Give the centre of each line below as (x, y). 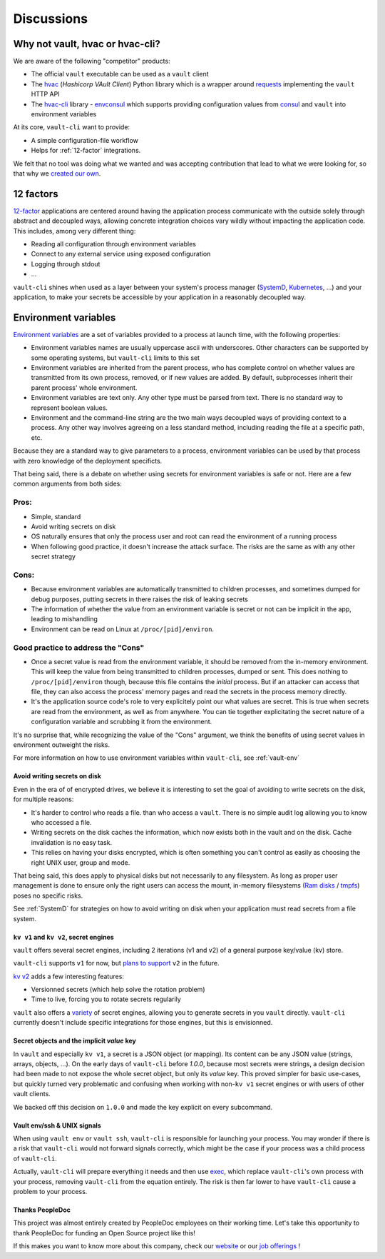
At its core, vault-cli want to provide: (72, 127)
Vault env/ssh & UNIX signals (57, 1125)
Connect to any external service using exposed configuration (121, 254)
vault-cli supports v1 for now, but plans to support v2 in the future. (116, 963)
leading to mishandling (64, 619)
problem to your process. (50, 1191)
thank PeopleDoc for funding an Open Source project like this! (104, 1233)
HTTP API (45, 94)
